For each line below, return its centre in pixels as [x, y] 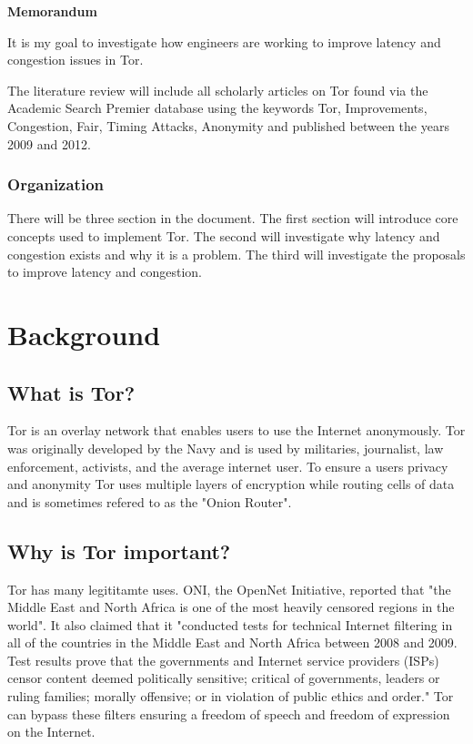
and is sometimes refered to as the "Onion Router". [150, 501]
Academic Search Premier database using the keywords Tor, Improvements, [217, 108]
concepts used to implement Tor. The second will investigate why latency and [224, 235]
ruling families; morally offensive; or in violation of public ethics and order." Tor [231, 696]
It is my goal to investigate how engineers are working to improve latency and [224, 41]
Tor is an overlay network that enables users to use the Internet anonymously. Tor [236, 430]
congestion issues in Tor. [75, 60]
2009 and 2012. [49, 143]
